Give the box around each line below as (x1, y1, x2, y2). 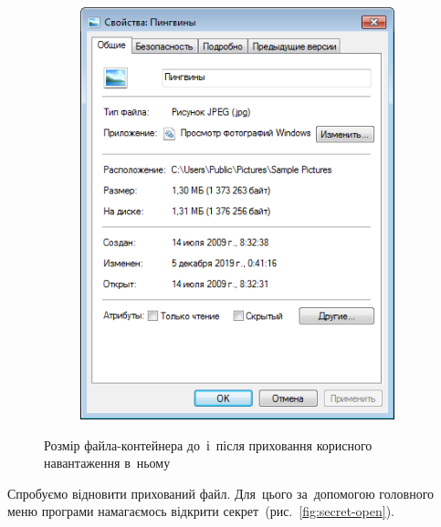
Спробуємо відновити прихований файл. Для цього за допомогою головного (7, 483, 435, 502)
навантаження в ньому (44, 453, 171, 472)
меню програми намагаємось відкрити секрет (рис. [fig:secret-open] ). (7, 501, 394, 521)
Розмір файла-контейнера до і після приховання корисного (44, 435, 373, 454)
